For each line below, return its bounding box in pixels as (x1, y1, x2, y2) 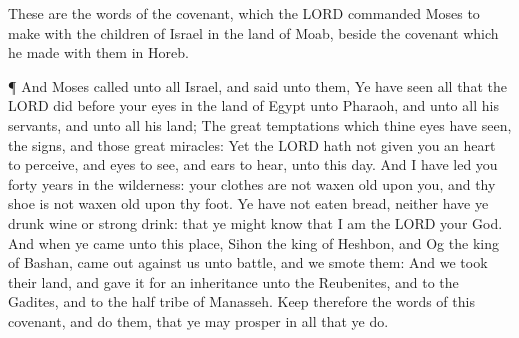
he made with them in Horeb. (8, 42, 189, 63)
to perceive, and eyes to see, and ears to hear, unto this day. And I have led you (8, 154, 498, 175)
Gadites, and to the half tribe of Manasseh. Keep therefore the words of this (8, 291, 475, 312)
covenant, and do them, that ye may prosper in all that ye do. (8, 310, 389, 331)
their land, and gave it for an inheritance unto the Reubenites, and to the (8, 271, 459, 292)
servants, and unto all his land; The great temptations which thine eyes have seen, (8, 114, 512, 135)
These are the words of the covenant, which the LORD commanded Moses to (8, 3, 480, 23)
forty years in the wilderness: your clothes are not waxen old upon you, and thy (8, 173, 496, 194)
